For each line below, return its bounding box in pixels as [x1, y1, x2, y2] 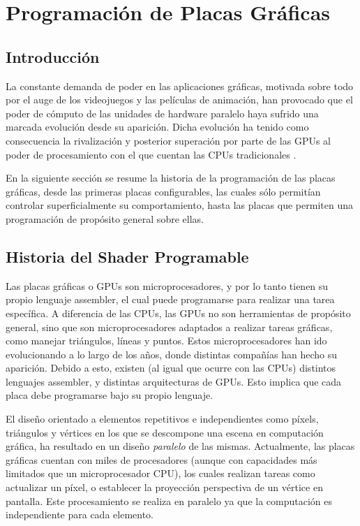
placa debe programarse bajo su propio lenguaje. [6, 388, 213, 402]
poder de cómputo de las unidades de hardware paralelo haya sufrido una [6, 105, 319, 120]
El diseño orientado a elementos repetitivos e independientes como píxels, [6, 411, 319, 426]
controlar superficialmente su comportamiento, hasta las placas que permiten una [6, 198, 353, 212]
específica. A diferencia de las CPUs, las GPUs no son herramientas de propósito [6, 305, 351, 320]
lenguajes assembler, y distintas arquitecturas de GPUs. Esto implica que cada [6, 374, 342, 388]
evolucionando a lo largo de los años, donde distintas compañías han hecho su [6, 346, 337, 361]
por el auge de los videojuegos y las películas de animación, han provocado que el [6, 92, 353, 107]
